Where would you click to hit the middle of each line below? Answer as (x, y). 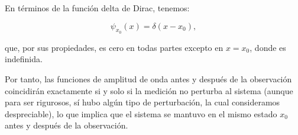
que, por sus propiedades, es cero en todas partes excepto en (114, 47)
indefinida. (24, 59)
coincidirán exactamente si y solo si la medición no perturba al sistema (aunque (149, 90)
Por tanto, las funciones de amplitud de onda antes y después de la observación (148, 78)
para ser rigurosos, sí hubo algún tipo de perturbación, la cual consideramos (142, 102)
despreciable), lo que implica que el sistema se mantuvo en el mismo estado (141, 113)
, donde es (268, 47)
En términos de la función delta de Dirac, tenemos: (97, 8)
